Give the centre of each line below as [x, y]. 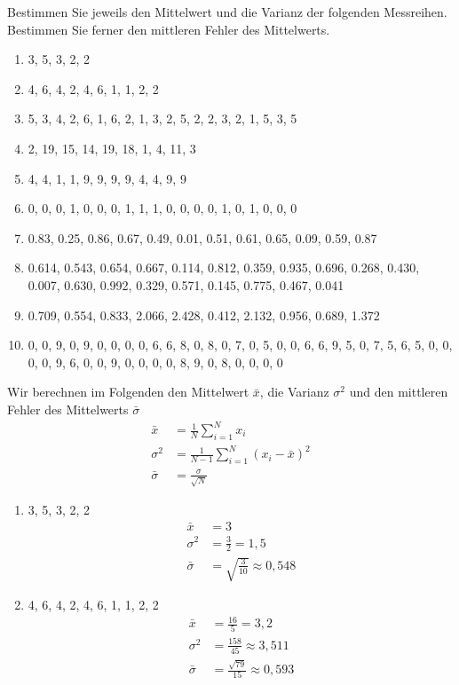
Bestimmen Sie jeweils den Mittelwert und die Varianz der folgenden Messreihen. [227, 12]
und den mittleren [399, 392]
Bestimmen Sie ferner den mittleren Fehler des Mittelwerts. [169, 29]
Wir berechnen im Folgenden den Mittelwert [128, 392]
